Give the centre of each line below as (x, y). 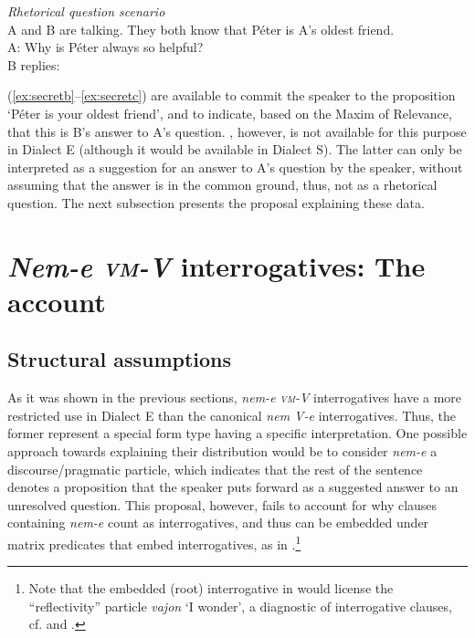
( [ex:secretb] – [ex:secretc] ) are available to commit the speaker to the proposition (232, 95)
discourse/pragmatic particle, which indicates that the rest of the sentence (215, 469)
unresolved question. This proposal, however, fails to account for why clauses (222, 504)
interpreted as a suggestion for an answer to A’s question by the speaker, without (235, 167)
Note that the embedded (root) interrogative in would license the (211, 588)
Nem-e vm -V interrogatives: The (216, 266)
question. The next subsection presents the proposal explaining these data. (216, 202)
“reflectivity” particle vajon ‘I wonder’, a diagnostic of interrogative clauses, (240, 606)
